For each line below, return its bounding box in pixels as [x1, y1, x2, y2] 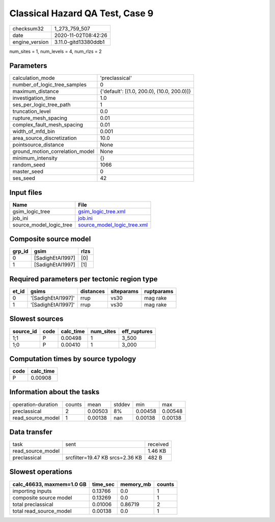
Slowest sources [9, 314, 64, 323]
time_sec [92, 481, 115, 488]
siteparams [110, 288, 139, 295]
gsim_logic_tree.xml [78, 208, 126, 215]
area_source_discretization [12, 135, 77, 142]
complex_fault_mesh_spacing [12, 121, 84, 128]
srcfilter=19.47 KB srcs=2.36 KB [65, 454, 143, 461]
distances [80, 288, 105, 295]
